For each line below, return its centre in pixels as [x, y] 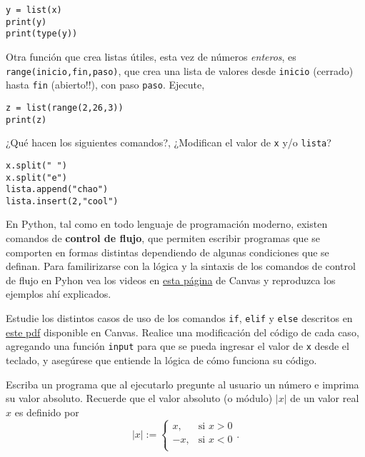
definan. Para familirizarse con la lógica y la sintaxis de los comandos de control [181, 266]
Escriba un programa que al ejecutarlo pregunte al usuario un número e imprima [182, 384]
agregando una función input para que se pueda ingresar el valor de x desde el [177, 346]
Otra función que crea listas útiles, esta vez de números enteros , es [151, 56]
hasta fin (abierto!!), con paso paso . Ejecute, [105, 85]
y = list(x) [34, 10]
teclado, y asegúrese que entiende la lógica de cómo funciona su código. [161, 360]
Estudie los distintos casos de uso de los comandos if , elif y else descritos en [179, 318]
